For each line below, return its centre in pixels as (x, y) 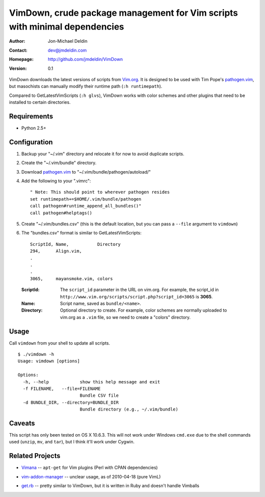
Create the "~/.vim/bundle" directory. (59, 163)
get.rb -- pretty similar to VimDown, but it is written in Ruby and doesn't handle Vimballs (110, 486)
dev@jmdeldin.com (67, 50)
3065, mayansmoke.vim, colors (71, 278)
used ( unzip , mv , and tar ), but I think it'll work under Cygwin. (72, 442)
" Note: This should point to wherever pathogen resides (100, 192)
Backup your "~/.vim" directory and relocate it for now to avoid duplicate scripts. (103, 154)
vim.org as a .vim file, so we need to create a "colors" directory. (125, 317)
